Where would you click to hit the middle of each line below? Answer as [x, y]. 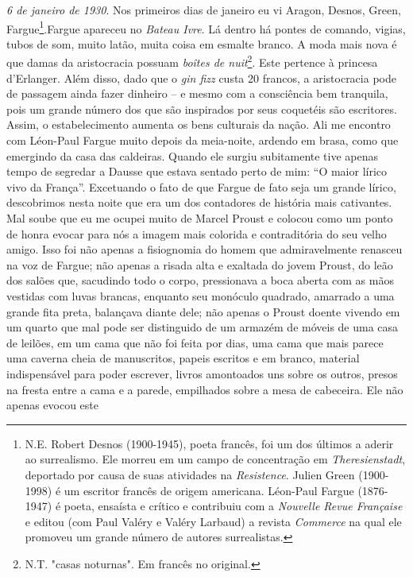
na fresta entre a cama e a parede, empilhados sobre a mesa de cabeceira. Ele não [205, 389]
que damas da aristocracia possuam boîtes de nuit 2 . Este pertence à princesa [192, 61]
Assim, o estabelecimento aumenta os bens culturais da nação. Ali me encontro [199, 124]
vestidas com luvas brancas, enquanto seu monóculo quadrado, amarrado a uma [201, 296]
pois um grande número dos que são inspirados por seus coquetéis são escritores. [202, 108]
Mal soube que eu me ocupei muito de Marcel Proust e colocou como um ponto [200, 218]
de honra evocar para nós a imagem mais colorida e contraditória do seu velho [197, 233]
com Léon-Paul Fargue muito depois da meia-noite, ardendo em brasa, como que [203, 140]
